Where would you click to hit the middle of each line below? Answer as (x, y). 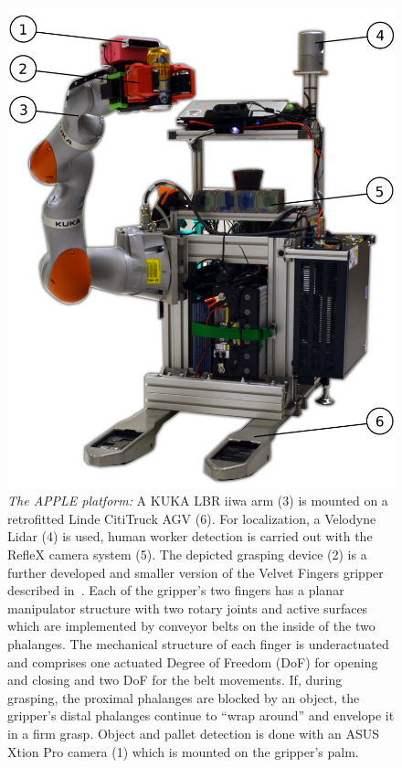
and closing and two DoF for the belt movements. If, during (175, 680)
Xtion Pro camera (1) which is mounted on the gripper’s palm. (183, 751)
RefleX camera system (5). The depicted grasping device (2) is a (187, 554)
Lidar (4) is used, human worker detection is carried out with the (190, 536)
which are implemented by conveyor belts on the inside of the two (191, 626)
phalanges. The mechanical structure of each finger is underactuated (198, 643)
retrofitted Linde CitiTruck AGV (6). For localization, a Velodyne (192, 518)
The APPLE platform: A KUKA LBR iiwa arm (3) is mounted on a (198, 501)
